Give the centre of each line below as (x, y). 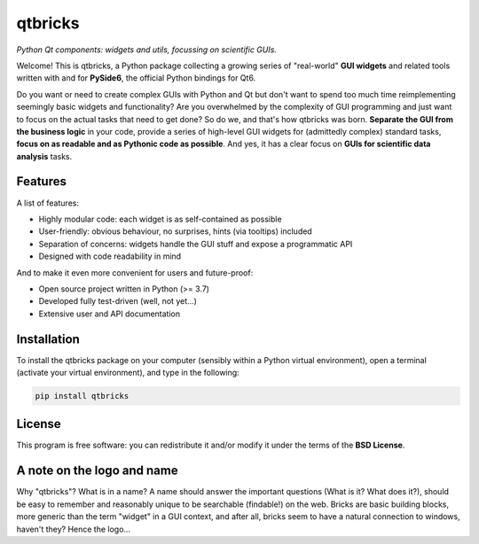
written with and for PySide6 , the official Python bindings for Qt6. (136, 78)
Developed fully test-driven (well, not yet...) (118, 301)
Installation (48, 339)
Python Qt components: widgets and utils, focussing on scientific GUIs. (146, 50)
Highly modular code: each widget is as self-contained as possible (161, 219)
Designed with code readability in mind (110, 256)
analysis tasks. (44, 156)
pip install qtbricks (82, 396)
